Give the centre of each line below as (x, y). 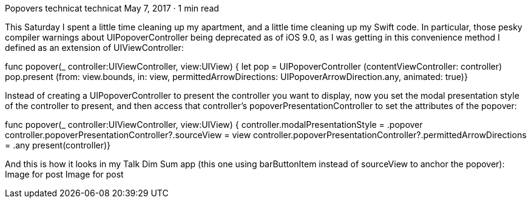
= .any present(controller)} (58, 145)
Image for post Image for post (64, 174)
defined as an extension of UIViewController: (94, 48)
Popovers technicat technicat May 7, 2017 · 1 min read (112, 8)
